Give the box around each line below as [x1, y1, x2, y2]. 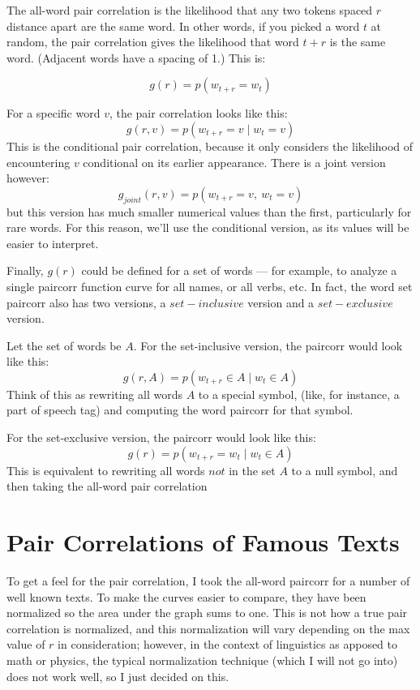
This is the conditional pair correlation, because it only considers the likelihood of [6, 137, 414, 154]
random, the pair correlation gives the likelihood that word [6, 33, 299, 50]
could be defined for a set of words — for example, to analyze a [81, 262, 397, 279]
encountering [6, 153, 71, 170]
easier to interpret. [6, 234, 99, 251]
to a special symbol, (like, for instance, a [198, 385, 400, 402]
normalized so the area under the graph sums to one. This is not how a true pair [6, 604, 408, 621]
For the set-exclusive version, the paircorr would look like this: [6, 429, 316, 446]
